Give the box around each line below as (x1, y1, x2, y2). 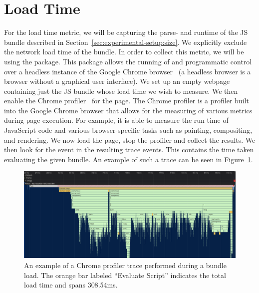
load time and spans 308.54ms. (24, 280, 118, 290)
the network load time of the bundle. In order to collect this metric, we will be (4, 46, 244, 57)
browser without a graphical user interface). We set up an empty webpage (4, 76, 230, 86)
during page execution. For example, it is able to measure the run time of (4, 115, 229, 125)
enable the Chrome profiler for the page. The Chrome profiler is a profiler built (4, 95, 249, 106)
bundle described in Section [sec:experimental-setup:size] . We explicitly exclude (4, 36, 247, 47)
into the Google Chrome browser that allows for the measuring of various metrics (4, 105, 253, 115)
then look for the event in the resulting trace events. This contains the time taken (4, 144, 254, 155)
